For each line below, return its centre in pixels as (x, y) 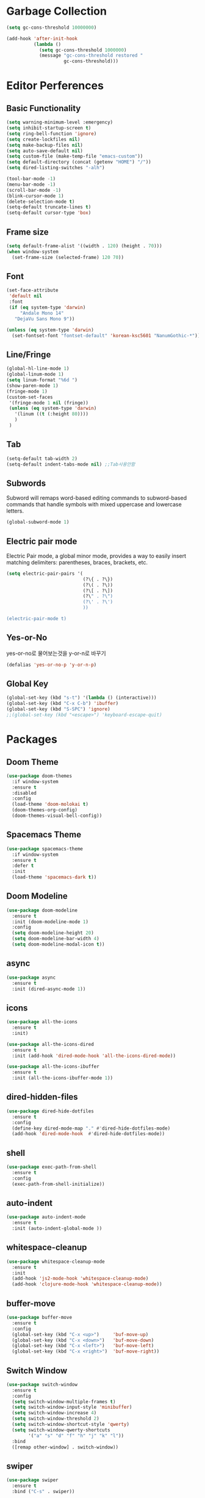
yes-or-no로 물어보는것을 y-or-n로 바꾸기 (56, 653)
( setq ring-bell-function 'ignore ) (52, 133)
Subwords (26, 483)
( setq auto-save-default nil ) (45, 151)
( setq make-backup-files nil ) (45, 145)
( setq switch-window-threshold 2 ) (56, 1419)
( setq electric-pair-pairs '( (45, 573)
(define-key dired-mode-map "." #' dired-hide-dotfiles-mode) (91, 1128)
